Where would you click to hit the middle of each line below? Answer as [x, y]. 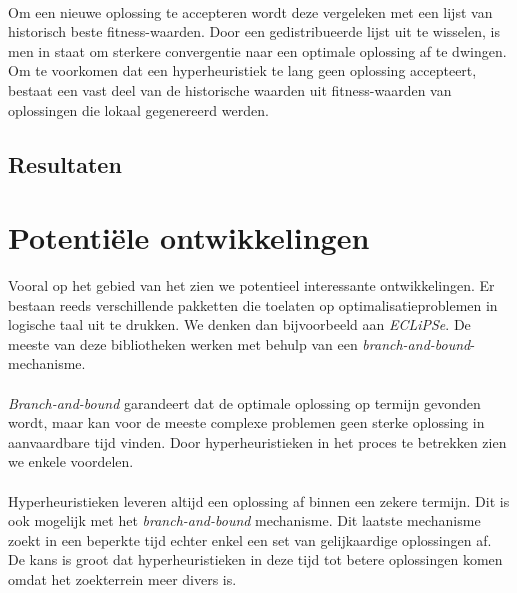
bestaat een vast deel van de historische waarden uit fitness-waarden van [230, 89]
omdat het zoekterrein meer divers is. [122, 578]
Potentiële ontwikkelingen [189, 237]
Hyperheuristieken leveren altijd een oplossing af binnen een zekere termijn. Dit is [259, 500]
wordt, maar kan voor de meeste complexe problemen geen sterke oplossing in [246, 422]
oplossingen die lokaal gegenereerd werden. [138, 109]
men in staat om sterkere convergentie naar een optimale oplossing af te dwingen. [257, 50]
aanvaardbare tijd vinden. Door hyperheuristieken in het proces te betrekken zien [257, 441]
